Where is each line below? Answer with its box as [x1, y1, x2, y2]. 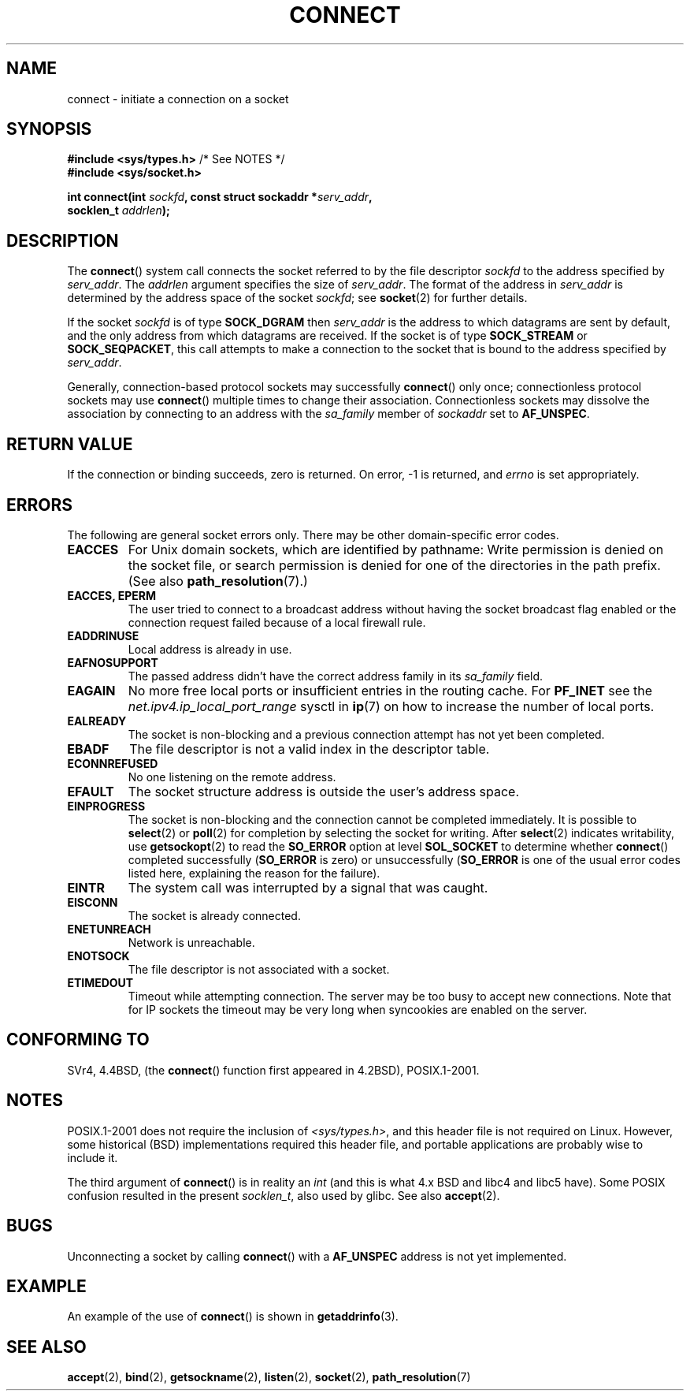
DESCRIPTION [6, 230, 119, 251]
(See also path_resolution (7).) [128, 572, 308, 589]
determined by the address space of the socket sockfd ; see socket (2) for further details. [67, 291, 528, 305]
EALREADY [67, 713, 127, 728]
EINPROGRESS [67, 799, 146, 813]
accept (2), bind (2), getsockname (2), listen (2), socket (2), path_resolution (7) [67, 1370, 471, 1384]
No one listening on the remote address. [128, 769, 336, 784]
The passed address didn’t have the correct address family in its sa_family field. [128, 669, 543, 683]
